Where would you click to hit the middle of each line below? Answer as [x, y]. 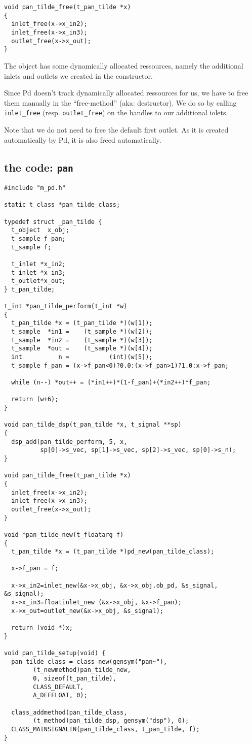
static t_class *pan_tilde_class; [62, 205]
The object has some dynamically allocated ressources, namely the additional [124, 65]
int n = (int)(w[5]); [82, 357]
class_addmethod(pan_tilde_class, [69, 712]
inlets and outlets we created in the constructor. [78, 75]
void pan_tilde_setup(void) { [55, 653]
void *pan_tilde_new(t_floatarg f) [64, 535]
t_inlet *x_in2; [38, 264]
